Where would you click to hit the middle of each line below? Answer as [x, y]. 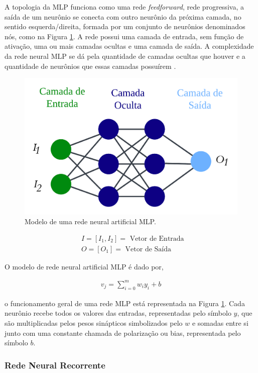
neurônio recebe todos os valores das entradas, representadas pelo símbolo [118, 313]
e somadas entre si [220, 322]
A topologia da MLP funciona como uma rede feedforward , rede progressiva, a [124, 7]
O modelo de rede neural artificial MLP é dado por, [84, 266]
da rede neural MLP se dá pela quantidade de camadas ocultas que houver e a [125, 56]
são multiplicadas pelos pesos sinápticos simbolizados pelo [94, 322]
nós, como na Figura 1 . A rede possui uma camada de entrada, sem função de [124, 36]
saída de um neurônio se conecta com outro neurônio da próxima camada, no [123, 16]
